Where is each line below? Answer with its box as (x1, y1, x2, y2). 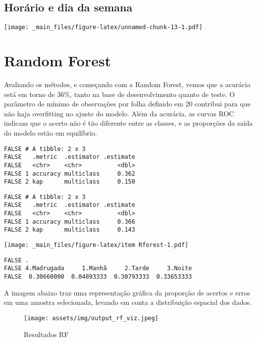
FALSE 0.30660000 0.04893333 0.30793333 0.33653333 (4, 273, 192, 281)
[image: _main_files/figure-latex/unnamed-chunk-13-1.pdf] (4, 24, 203, 31)
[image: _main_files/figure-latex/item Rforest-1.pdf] (4, 242, 189, 249)
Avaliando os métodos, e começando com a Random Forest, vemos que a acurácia (4, 79, 251, 89)
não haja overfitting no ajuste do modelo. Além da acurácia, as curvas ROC (4, 108, 234, 118)
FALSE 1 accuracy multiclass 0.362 (4, 170, 135, 177)
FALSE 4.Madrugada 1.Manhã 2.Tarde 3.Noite (4, 265, 192, 272)
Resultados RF (24, 329, 69, 339)
